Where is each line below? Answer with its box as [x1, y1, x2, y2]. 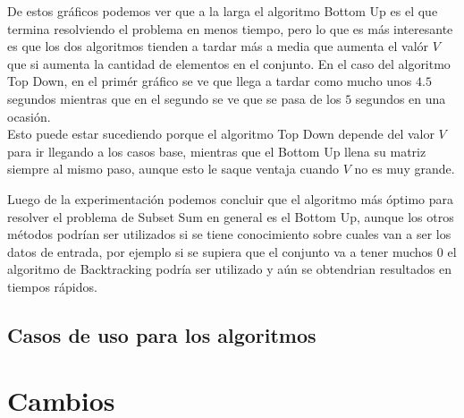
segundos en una [355, 89, 446, 107]
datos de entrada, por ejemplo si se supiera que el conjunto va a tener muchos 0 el [7, 242, 457, 260]
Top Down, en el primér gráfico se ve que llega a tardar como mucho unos [7, 72, 412, 90]
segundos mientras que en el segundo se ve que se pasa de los [7, 89, 342, 107]
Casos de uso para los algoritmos [7, 320, 316, 348]
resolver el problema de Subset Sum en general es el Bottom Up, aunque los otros [7, 207, 454, 226]
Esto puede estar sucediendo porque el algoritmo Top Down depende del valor [7, 124, 434, 143]
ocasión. [7, 107, 51, 125]
